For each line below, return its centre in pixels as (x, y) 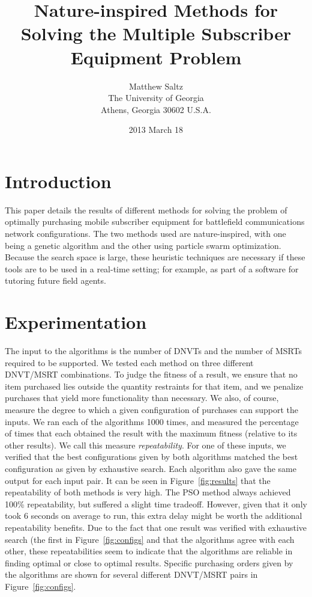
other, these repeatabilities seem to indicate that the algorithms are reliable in (149, 551)
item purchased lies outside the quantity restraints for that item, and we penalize (154, 386)
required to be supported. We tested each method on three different (129, 362)
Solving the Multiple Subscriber (156, 33)
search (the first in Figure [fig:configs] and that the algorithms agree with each (150, 539)
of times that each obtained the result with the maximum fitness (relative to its (151, 433)
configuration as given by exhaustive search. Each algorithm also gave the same (151, 469)
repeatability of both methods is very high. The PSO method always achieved (148, 492)
